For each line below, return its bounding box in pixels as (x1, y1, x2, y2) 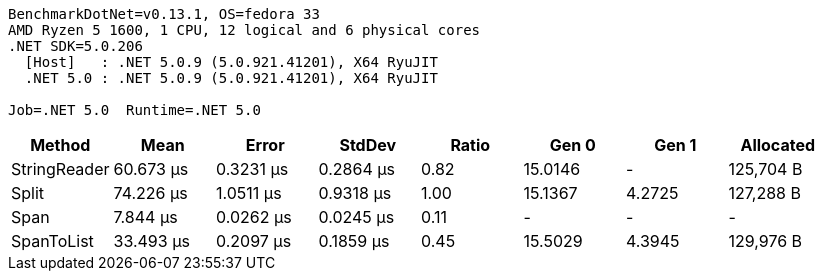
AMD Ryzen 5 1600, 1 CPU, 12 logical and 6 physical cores (8, 22, 481, 38)
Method (30, 135, 91, 155)
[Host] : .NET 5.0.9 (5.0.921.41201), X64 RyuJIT (24, 54, 438, 70)
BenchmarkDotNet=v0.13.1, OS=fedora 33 (8, 6, 320, 22)
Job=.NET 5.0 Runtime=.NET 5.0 (8, 102, 261, 118)
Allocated (740, 135, 816, 155)
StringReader (11, 159, 110, 179)
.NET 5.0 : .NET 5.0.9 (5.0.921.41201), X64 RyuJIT (24, 70, 438, 86)
